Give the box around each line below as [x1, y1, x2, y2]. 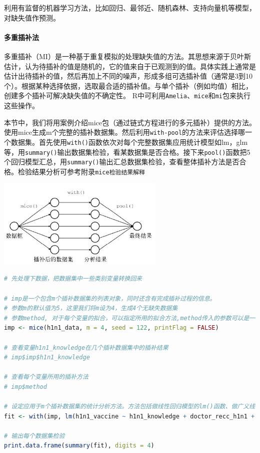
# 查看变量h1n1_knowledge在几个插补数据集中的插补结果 [4, 344, 168, 351]
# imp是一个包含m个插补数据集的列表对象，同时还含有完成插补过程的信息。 [4, 295, 216, 302]
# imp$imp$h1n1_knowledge [4, 354, 90, 361]
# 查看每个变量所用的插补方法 [4, 373, 88, 381]
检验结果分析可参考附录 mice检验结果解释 [17, 166, 145, 176]
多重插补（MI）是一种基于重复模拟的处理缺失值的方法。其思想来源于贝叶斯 [4, 51, 251, 61]
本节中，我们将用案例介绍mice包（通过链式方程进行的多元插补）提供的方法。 [4, 117, 256, 127]
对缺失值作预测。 [4, 12, 60, 23]
